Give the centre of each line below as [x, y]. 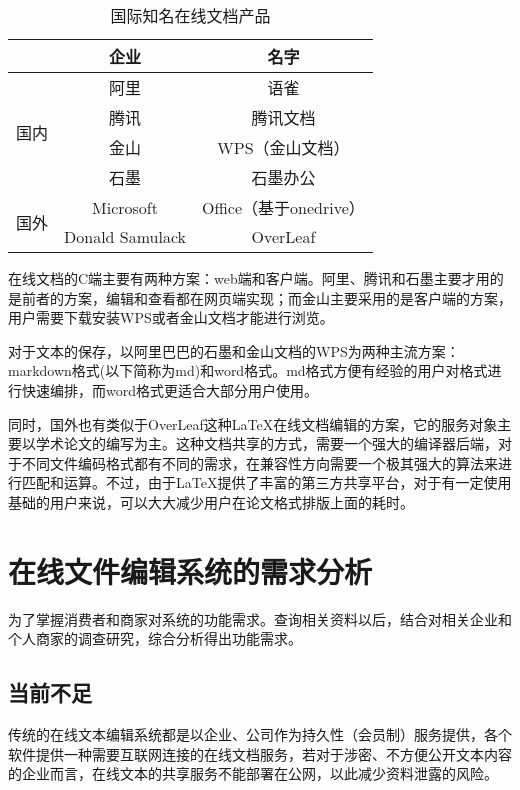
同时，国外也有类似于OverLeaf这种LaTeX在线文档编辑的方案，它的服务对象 [253, 423]
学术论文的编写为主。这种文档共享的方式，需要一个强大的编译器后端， [266, 443]
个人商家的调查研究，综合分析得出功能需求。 [155, 638]
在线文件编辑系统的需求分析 [190, 570]
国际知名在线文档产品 [190, 15]
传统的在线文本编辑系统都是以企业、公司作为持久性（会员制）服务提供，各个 [260, 734]
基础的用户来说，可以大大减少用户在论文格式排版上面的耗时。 [211, 501]
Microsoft [125, 207]
